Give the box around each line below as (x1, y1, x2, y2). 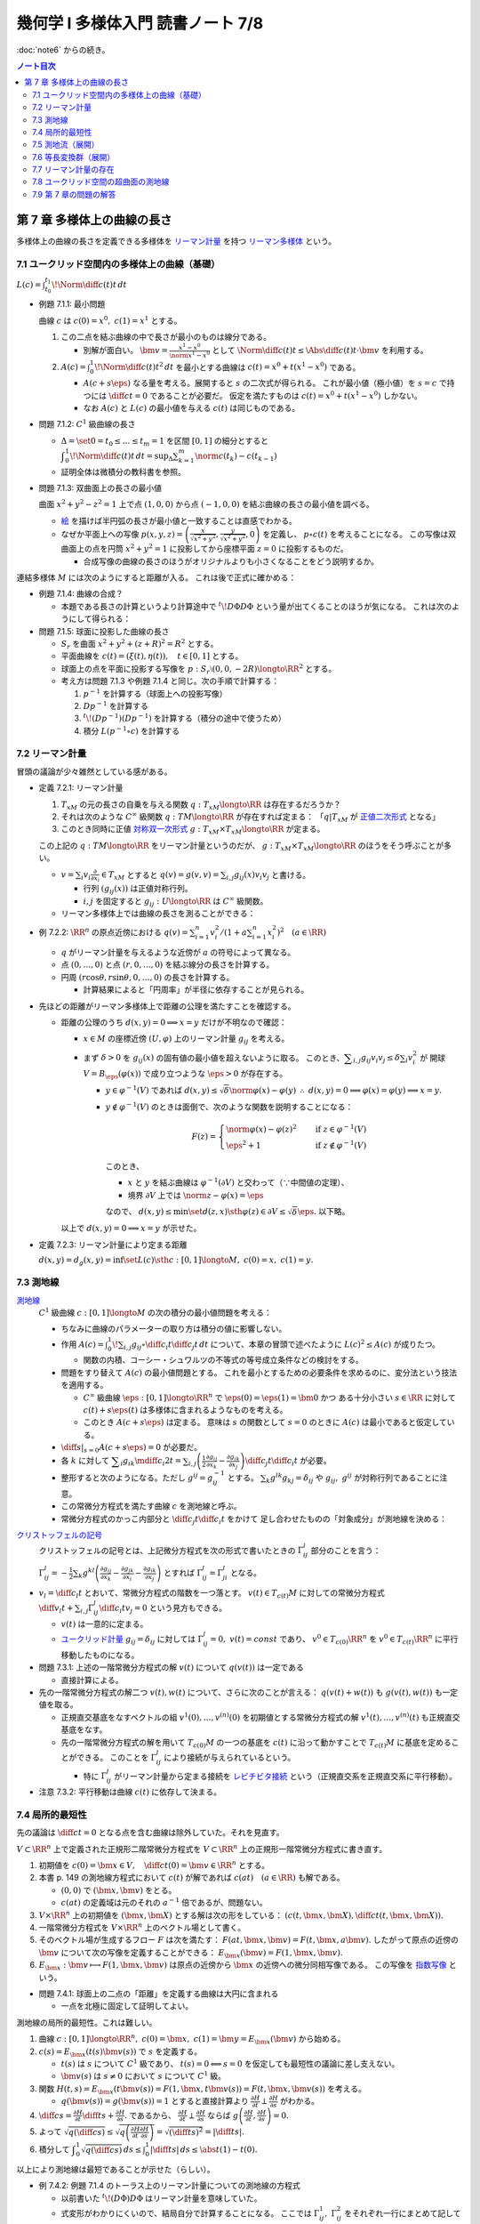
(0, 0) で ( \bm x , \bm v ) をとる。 (60, 1884, 177, 1895)
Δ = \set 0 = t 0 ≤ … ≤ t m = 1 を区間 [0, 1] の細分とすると (60, 435, 268, 448)
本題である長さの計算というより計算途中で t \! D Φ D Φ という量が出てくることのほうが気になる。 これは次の (60, 600, 452, 611)
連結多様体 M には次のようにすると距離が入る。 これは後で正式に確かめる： (16, 572, 297, 583)
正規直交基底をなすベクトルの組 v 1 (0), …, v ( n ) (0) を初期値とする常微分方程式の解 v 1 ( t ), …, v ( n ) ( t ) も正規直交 (60, 1711, 461, 1722)
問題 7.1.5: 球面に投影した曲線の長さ (38, 625, 170, 636)
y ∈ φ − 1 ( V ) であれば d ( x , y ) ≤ (105, 1084, 218, 1095)
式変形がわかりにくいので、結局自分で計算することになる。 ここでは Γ (60, 2207, 320, 2219)
